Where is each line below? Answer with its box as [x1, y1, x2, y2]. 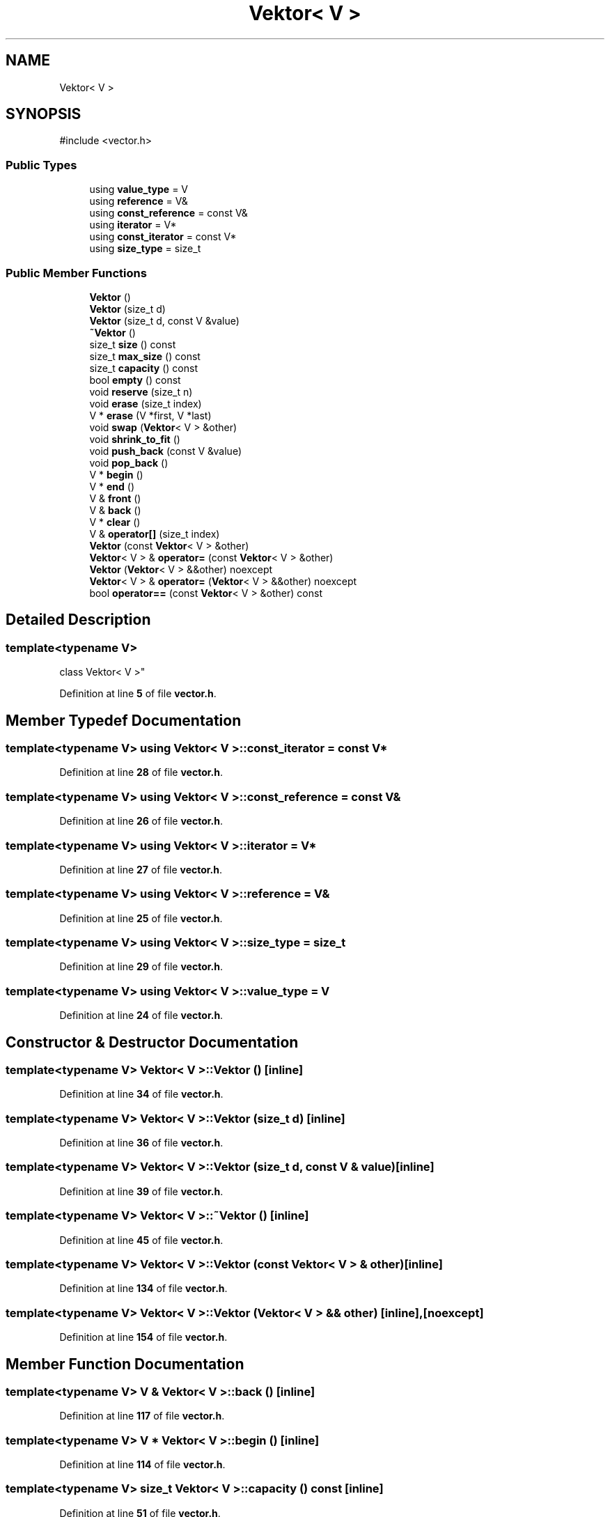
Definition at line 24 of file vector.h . [59, 1009, 224, 1022]
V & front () [89, 492, 141, 504]
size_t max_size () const [89, 350, 201, 362]
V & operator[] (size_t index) [89, 527, 220, 540]
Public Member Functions [6, 265, 147, 280]
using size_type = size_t [89, 242, 201, 255]
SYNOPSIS [6, 105, 81, 123]
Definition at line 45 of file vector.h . [59, 1234, 224, 1246]
